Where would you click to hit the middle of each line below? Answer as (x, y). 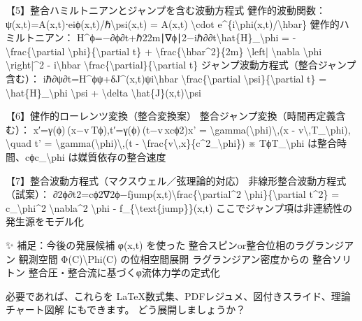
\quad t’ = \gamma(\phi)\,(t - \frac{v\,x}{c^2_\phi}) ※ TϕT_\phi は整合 (172, 143)
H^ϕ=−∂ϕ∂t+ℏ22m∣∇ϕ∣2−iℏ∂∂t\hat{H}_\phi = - (187, 37)
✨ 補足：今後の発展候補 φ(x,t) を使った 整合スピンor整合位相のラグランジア (180, 244)
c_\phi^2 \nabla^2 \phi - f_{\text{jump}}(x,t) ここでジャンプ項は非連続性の (179, 207)
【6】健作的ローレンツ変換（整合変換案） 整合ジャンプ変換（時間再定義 (171, 116)
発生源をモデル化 (45, 221)
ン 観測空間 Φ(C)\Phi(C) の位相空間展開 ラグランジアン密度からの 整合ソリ (179, 258)
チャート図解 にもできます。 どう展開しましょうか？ (126, 309)
